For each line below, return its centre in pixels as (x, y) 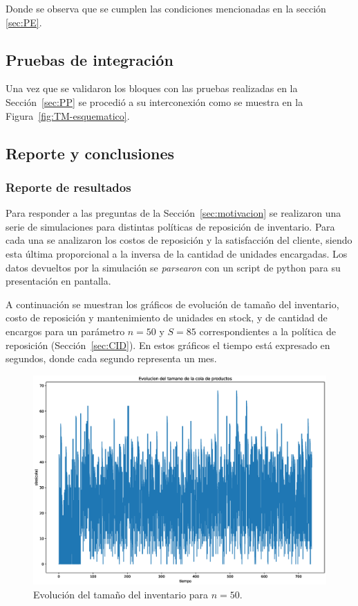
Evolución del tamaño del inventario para (121, 594)
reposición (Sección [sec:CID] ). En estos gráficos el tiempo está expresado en (168, 345)
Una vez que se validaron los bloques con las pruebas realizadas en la (152, 88)
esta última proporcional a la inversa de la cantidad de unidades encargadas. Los (177, 253)
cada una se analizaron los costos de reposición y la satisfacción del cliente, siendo (179, 240)
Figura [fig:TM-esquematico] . (68, 115)
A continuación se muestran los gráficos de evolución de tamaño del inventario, (172, 304)
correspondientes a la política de (267, 331)
